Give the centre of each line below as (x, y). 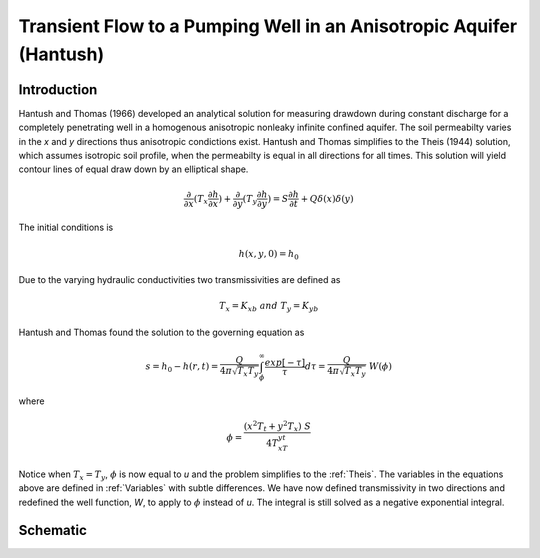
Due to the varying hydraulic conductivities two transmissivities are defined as (179, 280)
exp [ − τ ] (284, 362)
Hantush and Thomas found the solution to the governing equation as (161, 332)
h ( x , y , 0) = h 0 (268, 255)
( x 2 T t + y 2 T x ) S (277, 426)
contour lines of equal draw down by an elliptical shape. (133, 169)
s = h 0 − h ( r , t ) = (182, 367)
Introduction (58, 89)
